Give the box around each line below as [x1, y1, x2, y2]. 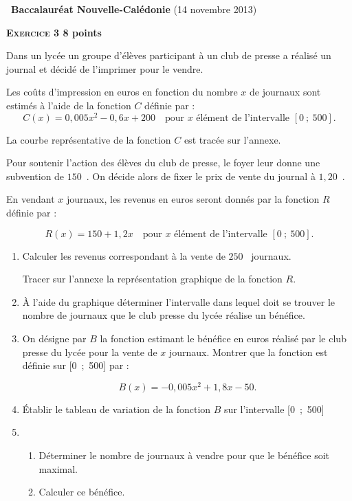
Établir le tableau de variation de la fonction [22, 401, 211, 416]
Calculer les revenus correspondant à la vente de [22, 248, 225, 263]
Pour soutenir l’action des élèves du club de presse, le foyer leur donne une [6, 155, 320, 170]
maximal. [38, 461, 78, 476]
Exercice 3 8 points [6, 25, 102, 39]
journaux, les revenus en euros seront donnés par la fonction [66, 192, 320, 206]
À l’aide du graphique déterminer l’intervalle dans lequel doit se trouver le [22, 294, 335, 309]
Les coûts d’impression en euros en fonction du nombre [6, 85, 238, 99]
